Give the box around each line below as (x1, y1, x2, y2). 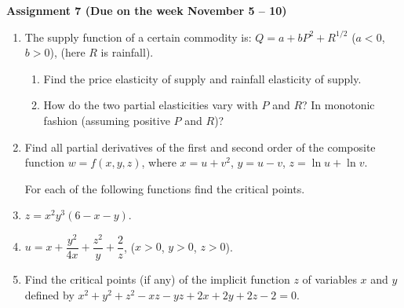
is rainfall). (100, 44, 154, 60)
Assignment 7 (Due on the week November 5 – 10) (6, 2, 287, 18)
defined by (24, 286, 75, 302)
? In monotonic (302, 97, 375, 113)
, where (141, 154, 177, 170)
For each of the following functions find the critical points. (24, 180, 305, 196)
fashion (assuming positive (43, 112, 170, 128)
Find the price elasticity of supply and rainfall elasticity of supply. (43, 70, 362, 86)
